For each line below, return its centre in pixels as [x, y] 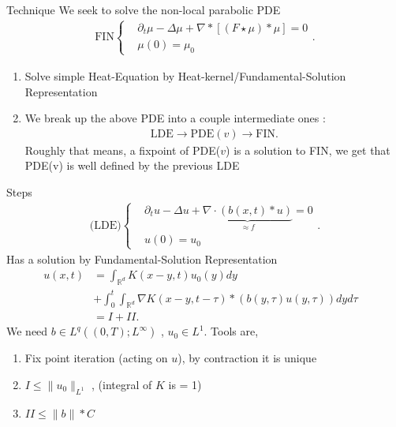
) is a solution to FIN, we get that [308, 150]
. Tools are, [231, 331]
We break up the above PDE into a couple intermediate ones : [175, 118]
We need [27, 331]
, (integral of [121, 384]
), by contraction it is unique [247, 358]
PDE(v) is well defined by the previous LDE [132, 165]
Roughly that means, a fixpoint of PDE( [123, 150]
